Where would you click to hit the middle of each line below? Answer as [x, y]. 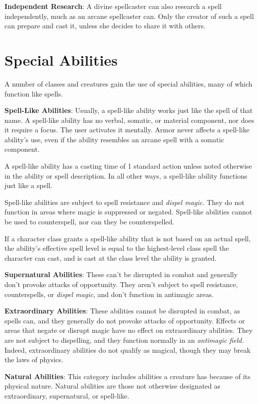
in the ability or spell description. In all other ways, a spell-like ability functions [126, 175]
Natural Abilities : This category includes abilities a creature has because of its [128, 376]
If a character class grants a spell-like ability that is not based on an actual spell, [128, 238]
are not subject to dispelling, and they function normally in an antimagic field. [124, 340]
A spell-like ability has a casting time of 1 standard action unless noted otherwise [128, 166]
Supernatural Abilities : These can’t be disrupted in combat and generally [121, 274]
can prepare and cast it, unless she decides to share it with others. [105, 26]
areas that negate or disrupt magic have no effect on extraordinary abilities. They [129, 330]
